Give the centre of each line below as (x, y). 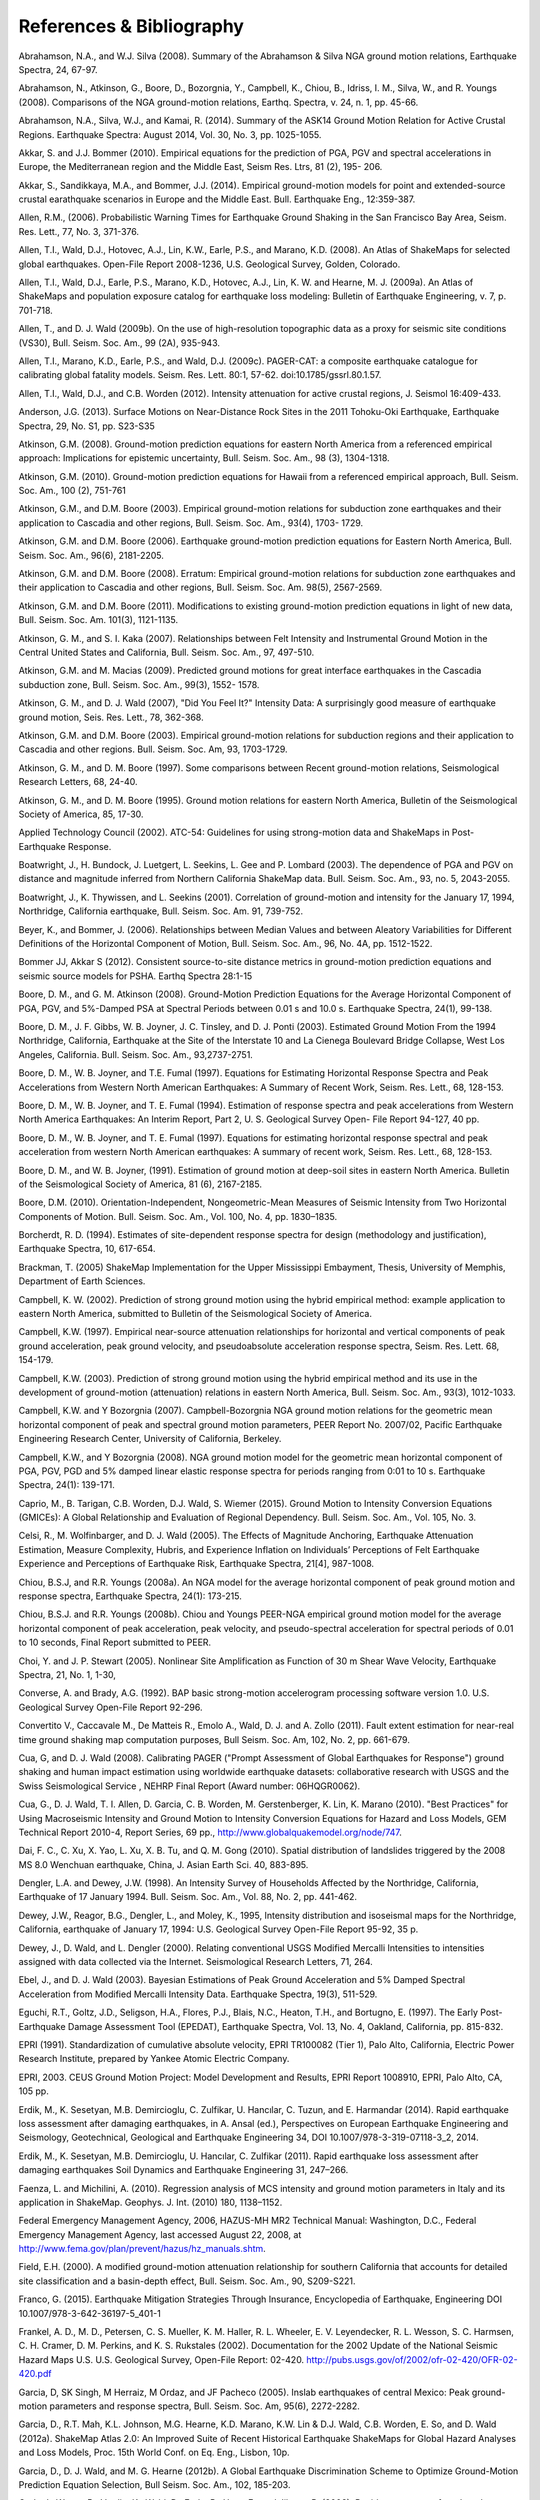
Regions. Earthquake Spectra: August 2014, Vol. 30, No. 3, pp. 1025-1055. (170, 134)
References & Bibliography (131, 26)
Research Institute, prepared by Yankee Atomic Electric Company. (154, 2059)
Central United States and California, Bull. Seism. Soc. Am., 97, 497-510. (166, 652)
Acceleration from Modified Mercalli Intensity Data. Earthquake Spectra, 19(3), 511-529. (198, 1994)
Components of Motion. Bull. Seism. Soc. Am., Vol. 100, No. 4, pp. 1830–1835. (178, 1216)
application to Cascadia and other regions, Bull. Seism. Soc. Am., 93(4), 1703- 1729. (191, 522)
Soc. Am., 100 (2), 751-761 (72, 491)
